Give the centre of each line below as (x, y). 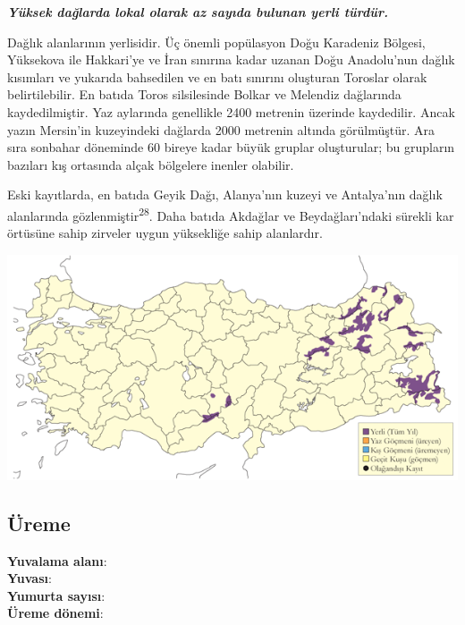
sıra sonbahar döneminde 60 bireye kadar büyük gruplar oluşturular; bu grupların (231, 147)
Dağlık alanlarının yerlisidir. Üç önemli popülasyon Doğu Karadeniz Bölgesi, (216, 42)
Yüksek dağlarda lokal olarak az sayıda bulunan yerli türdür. (198, 12)
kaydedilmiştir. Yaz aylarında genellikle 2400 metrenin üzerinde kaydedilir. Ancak (231, 111)
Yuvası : (30, 578)
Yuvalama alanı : (57, 560)
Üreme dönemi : (55, 613)
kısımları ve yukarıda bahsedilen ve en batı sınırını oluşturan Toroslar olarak (217, 76)
